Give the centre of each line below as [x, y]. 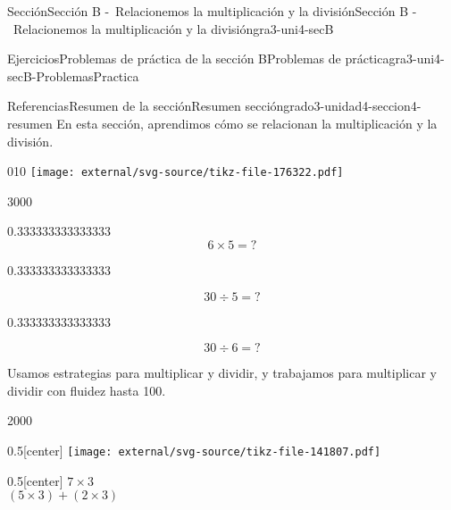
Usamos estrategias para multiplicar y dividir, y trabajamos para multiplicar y [222, 373]
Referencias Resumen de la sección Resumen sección [146, 106]
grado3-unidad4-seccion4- [352, 106]
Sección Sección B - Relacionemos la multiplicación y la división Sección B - [212, 11]
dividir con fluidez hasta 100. [87, 390]
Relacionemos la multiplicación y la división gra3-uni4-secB [173, 28]
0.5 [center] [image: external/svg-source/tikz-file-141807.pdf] [194, 450]
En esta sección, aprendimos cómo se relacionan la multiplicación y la [247, 123]
